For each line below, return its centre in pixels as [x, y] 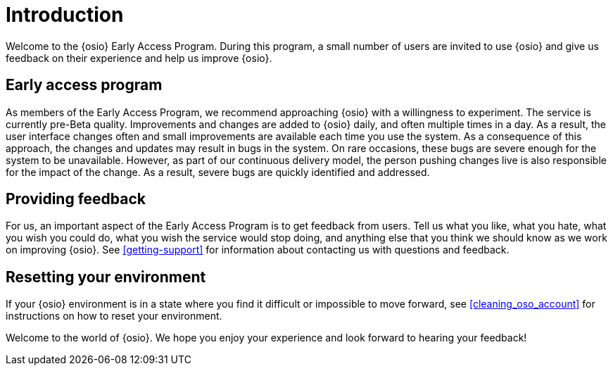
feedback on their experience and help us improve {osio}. [139, 58]
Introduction [65, 15]
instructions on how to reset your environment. [114, 316]
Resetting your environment [106, 277]
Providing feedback [76, 199]
